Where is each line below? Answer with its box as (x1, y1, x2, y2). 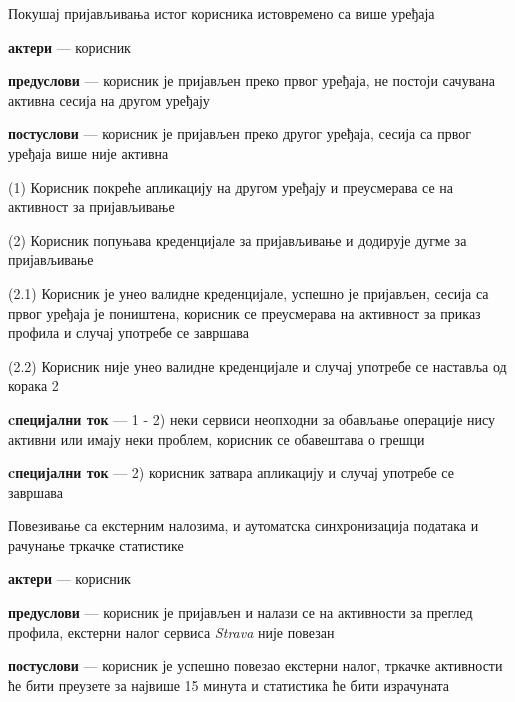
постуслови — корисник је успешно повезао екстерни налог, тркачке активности (8, 655, 503, 676)
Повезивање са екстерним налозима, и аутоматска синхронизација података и (8, 515, 479, 536)
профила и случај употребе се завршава (8, 322, 249, 343)
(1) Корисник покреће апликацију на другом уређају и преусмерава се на (8, 176, 454, 197)
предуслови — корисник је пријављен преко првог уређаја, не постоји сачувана (8, 70, 496, 91)
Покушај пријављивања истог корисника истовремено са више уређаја (8, 3, 435, 23)
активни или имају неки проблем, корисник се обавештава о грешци (8, 428, 425, 449)
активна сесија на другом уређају (8, 89, 210, 110)
